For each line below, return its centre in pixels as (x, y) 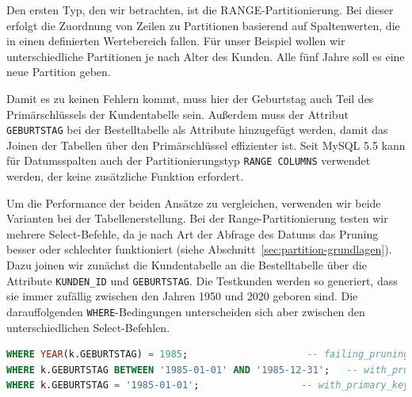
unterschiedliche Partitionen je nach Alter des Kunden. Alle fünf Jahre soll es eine (206, 56)
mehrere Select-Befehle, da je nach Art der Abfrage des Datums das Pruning (193, 233)
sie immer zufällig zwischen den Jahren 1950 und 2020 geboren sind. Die (182, 296)
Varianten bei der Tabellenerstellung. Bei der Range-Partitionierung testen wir (197, 218)
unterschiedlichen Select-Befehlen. (88, 327)
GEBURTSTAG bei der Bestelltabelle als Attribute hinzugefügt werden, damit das (197, 130)
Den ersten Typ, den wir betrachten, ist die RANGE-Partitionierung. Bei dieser (200, 10)
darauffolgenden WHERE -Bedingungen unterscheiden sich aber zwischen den (186, 311)
